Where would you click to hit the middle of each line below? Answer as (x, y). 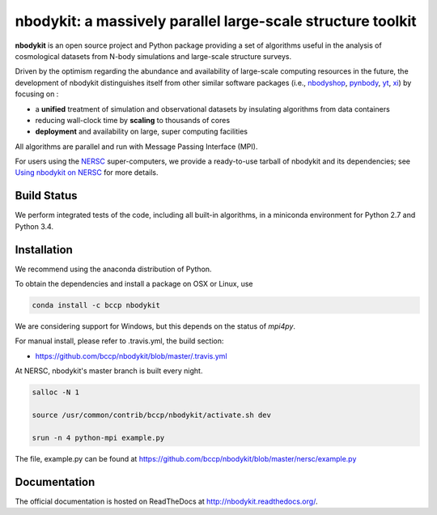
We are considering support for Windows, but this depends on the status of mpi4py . (155, 326)
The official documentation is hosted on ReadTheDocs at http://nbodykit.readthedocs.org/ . (166, 501)
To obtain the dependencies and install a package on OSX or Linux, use (134, 284)
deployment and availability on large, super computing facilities (142, 132)
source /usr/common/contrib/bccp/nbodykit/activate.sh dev (151, 415)
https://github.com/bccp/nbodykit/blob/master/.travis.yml (131, 355)
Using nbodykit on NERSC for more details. (87, 172)
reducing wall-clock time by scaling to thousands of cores (133, 120)
